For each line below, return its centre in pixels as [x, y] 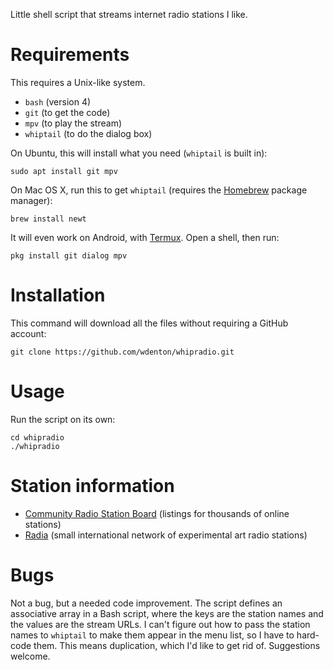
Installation [58, 295]
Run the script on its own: [63, 419]
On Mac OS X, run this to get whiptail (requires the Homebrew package [159, 190]
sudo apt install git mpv [64, 171]
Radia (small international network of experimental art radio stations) [166, 535]
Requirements [70, 55]
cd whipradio [37, 437]
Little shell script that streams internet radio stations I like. [129, 14]
